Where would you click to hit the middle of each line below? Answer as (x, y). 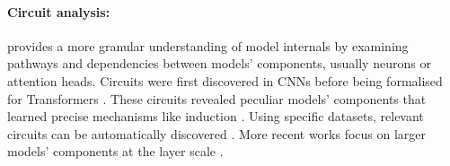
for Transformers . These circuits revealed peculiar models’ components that (217, 98)
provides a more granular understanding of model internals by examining (208, 45)
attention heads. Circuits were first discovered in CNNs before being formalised (225, 80)
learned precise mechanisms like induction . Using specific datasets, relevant (216, 116)
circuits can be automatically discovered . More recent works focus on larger (217, 133)
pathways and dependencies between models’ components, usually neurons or (219, 63)
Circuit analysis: (59, 11)
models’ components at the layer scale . (115, 151)
